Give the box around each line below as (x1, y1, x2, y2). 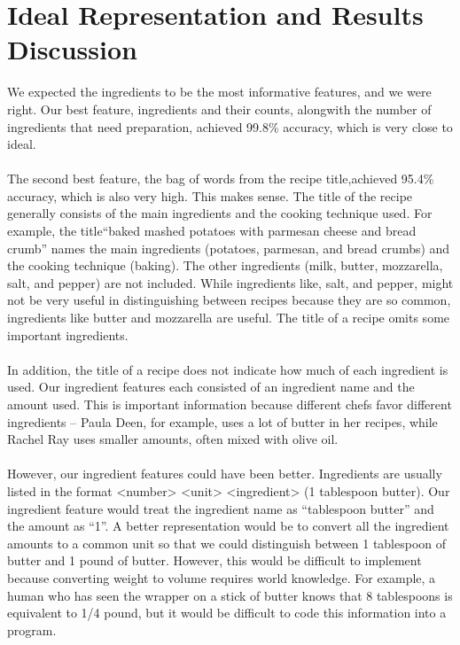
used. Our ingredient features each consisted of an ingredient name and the (7, 377, 415, 396)
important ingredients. (7, 325, 129, 344)
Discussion (7, 31, 137, 67)
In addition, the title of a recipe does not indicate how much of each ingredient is (7, 360, 448, 378)
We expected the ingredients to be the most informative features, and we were (7, 82, 432, 101)
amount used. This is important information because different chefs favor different (7, 395, 452, 413)
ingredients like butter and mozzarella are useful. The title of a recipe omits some (7, 308, 450, 327)
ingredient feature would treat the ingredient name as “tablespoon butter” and (7, 499, 434, 517)
